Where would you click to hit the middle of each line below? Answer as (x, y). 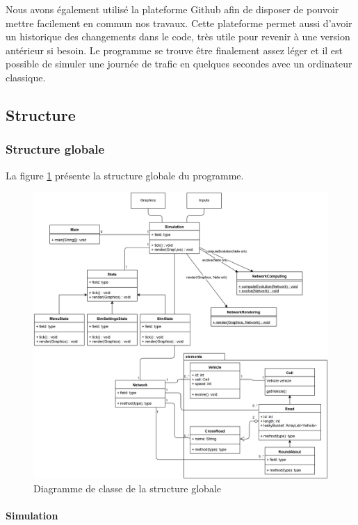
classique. (26, 77)
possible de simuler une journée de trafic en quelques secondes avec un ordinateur (179, 64)
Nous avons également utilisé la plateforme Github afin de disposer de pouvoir (172, 9)
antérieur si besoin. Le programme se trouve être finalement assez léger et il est (174, 50)
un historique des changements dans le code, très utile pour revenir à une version (178, 37)
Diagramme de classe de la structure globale (128, 488)
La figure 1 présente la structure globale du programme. (125, 175)
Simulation (32, 516)
